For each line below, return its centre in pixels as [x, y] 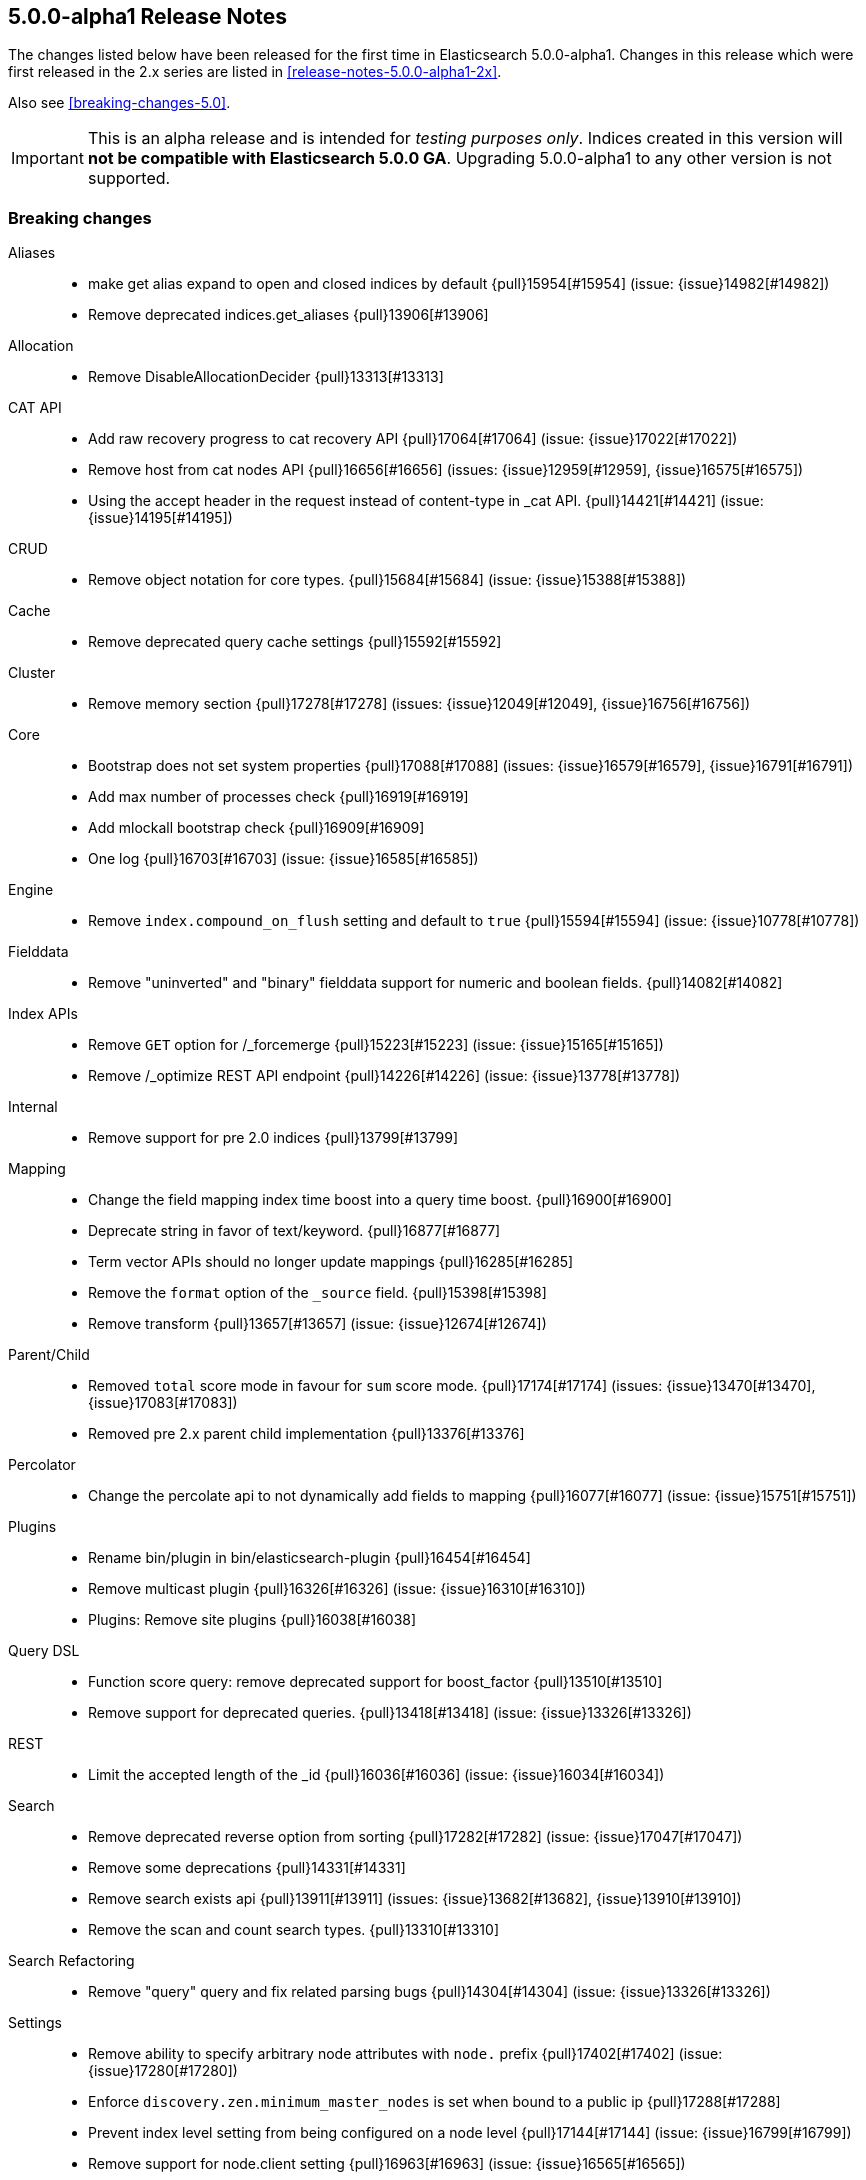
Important [47, 158]
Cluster [32, 673]
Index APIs [43, 1014]
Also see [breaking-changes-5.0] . [119, 103]
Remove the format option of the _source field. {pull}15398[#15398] [317, 1293]
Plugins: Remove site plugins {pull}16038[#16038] [252, 1620]
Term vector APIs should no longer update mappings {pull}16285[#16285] [331, 1262]
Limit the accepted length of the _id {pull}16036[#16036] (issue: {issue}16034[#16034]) [376, 1775]
